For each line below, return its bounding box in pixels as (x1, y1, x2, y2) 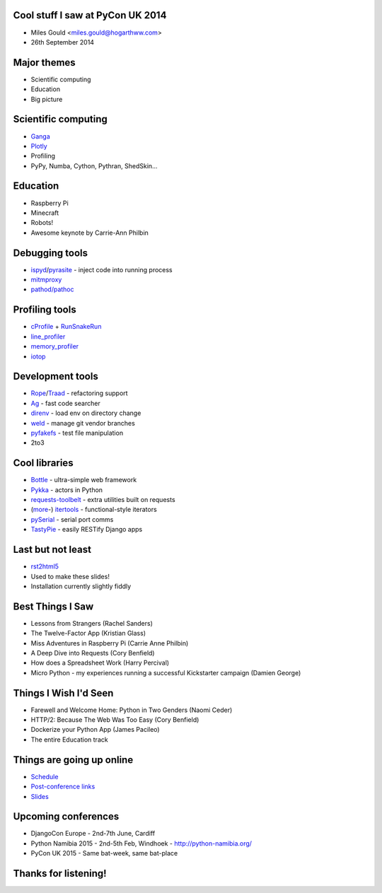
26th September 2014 (30, 37, 95, 46)
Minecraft (30, 209, 59, 217)
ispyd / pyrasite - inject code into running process (30, 265, 173, 274)
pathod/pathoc (30, 285, 74, 293)
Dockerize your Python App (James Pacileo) (30, 725, 160, 734)
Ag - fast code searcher (30, 399, 100, 407)
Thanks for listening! (13, 868, 107, 880)
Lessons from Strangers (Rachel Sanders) (30, 619, 154, 627)
